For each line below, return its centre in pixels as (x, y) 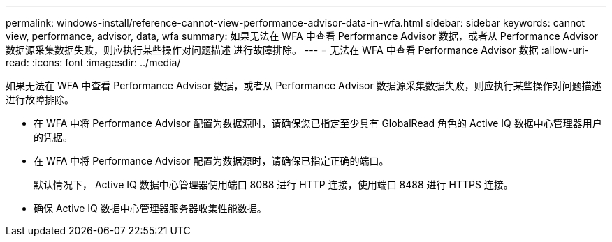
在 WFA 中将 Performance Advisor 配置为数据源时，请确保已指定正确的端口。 (211, 161)
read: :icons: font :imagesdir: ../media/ (93, 62)
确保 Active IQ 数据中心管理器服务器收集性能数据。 (150, 208)
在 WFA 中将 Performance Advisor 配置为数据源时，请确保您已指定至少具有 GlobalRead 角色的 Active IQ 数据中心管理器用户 (318, 123)
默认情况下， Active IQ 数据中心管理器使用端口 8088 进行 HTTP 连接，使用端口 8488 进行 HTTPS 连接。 (274, 184)
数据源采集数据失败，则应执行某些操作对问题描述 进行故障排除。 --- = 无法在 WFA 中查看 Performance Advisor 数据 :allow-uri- (297, 50)
